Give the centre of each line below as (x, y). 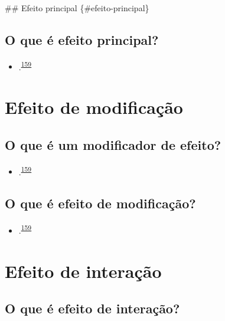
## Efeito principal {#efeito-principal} (77, 8)
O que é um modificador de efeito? (113, 144)
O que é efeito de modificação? (100, 203)
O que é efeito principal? (82, 39)
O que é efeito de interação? (92, 308)
